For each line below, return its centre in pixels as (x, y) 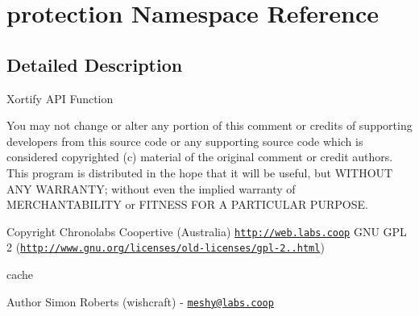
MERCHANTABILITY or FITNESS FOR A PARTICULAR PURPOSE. (187, 204)
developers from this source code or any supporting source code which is (185, 141)
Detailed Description (95, 64)
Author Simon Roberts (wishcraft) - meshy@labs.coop (140, 301)
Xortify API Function (60, 98)
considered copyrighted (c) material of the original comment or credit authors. (200, 157)
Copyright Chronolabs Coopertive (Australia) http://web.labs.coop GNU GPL (207, 231)
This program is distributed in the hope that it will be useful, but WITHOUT (200, 172)
